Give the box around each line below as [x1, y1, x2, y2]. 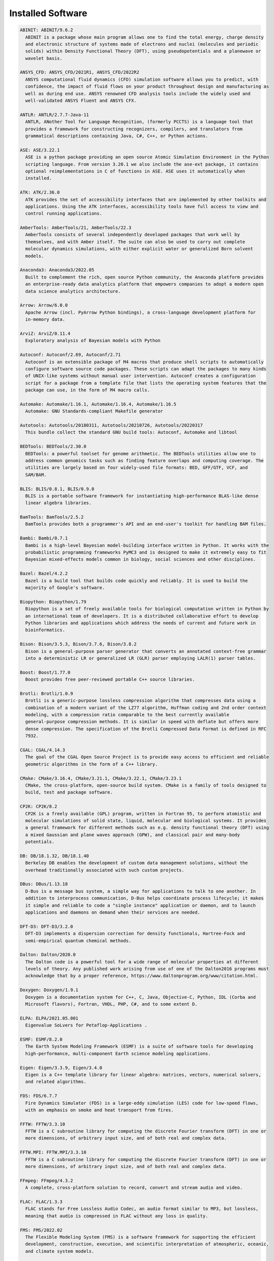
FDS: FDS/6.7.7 [20, 1093, 57, 1099]
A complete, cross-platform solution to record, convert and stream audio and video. [25, 1185, 243, 1190]
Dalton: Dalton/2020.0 [20, 952, 76, 958]
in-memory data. [25, 317, 65, 322]
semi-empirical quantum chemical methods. [25, 938, 132, 943]
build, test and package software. [25, 789, 113, 795]
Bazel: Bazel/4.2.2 [20, 570, 68, 577]
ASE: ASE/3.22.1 [20, 147, 60, 153]
